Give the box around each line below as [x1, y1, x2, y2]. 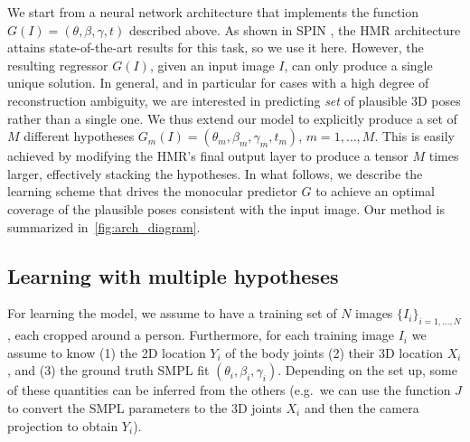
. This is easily [374, 127, 455, 146]
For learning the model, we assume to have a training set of [7, 304, 337, 323]
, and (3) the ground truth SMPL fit [7, 361, 210, 380]
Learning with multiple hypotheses [7, 261, 339, 289]
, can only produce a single [284, 55, 433, 74]
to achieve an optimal [315, 182, 435, 201]
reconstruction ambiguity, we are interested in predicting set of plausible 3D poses [7, 90, 461, 109]
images [355, 304, 393, 323]
